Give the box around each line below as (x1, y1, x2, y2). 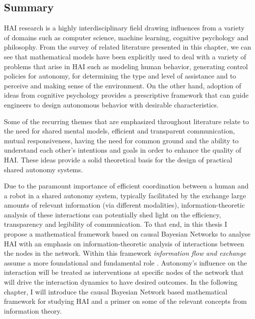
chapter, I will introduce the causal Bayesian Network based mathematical (4, 286, 228, 296)
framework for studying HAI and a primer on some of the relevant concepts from (4, 296, 247, 306)
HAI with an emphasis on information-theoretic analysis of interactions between (4, 238, 244, 248)
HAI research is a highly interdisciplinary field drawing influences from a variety (4, 23, 245, 33)
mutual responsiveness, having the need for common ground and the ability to (4, 135, 239, 145)
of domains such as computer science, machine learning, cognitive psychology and (4, 32, 249, 42)
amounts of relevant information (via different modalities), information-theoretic (4, 200, 245, 210)
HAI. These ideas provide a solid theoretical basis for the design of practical (4, 154, 232, 164)
